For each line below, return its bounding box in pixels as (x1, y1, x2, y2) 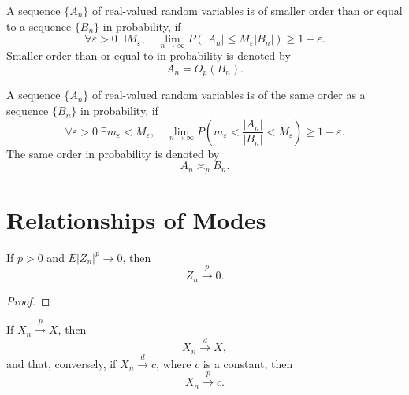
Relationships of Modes (6, 203, 266, 235)
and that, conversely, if (6, 355, 117, 371)
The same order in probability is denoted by (6, 145, 220, 161)
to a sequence (6, 17, 72, 34)
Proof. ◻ (6, 292, 50, 308)
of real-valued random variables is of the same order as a (92, 87, 366, 103)
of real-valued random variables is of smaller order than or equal (92, 2, 403, 18)
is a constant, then (203, 355, 293, 371)
